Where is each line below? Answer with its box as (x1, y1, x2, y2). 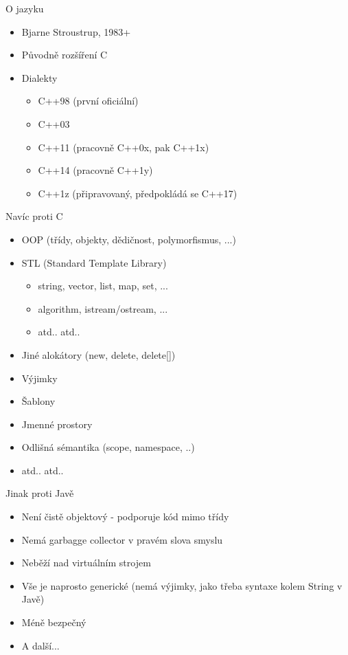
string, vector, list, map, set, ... (38, 278, 168, 293)
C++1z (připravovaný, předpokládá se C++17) (38, 186, 237, 200)
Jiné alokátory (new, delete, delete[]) (21, 347, 176, 362)
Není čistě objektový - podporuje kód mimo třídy (21, 509, 229, 524)
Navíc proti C (5, 209, 63, 223)
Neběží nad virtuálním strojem (21, 555, 151, 570)
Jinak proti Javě (5, 486, 74, 500)
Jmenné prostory (21, 417, 93, 431)
